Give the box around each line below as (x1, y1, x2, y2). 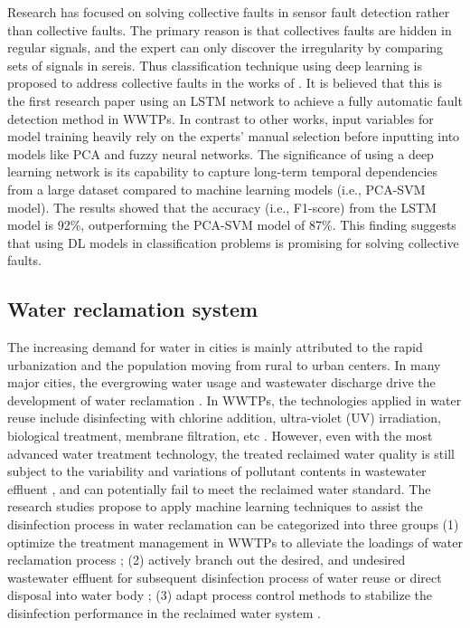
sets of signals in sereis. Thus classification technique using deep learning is (7, 55, 423, 74)
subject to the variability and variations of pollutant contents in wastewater (7, 461, 427, 481)
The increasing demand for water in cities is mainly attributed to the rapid (7, 338, 423, 357)
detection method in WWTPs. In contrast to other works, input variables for (7, 109, 434, 128)
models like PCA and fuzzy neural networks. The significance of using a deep (7, 144, 434, 163)
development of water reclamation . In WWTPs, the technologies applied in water (7, 390, 462, 409)
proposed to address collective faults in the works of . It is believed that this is (7, 73, 442, 92)
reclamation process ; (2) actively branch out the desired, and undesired (7, 550, 406, 569)
